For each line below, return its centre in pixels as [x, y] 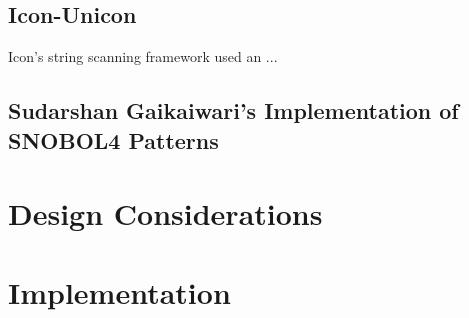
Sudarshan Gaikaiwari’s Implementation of [233, 110]
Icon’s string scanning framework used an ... [143, 56]
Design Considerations [165, 213]
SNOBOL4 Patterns [113, 139]
